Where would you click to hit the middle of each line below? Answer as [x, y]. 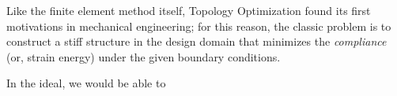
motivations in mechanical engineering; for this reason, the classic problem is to [199, 26]
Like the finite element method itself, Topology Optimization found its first [189, 10]
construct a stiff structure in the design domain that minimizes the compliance [197, 41]
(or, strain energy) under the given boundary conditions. [144, 56]
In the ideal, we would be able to [86, 83]
